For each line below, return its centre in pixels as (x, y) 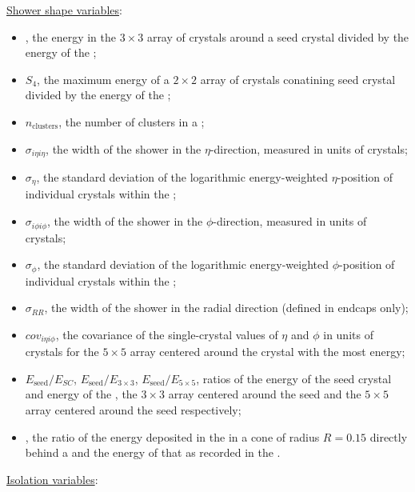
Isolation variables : (52, 479)
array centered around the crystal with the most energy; (267, 352)
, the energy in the (71, 36)
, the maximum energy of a (103, 79)
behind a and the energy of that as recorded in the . (153, 452)
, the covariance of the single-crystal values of (167, 334)
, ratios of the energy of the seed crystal (294, 378)
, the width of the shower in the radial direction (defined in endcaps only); (226, 308)
